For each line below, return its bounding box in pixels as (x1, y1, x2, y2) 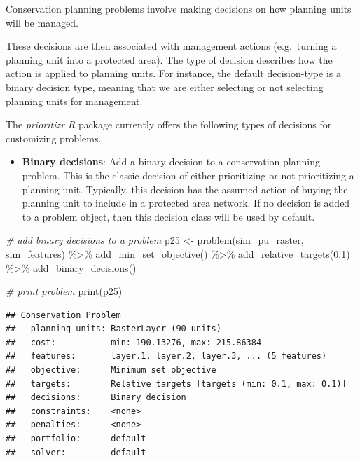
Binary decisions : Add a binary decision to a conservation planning (22, 154, 320, 169)
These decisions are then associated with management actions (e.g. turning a (6, 39, 337, 53)
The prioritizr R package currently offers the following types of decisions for (6, 117, 332, 132)
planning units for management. (6, 93, 143, 108)
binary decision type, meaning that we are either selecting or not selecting (6, 79, 324, 94)
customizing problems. (6, 130, 102, 145)
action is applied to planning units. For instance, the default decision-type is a (6, 66, 341, 81)
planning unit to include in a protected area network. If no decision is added (22, 195, 350, 210)
